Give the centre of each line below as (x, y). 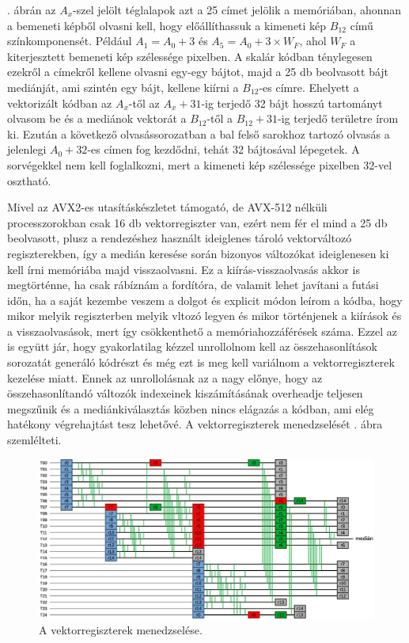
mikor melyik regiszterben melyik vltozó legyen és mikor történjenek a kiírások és (204, 316)
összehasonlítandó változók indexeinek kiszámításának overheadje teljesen (185, 393)
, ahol (313, 41)
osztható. (29, 180)
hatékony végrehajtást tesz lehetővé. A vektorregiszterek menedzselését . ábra (195, 424)
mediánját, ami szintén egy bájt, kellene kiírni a (123, 87)
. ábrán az (32, 10)
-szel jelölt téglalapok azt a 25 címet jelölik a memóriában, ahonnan (237, 10)
